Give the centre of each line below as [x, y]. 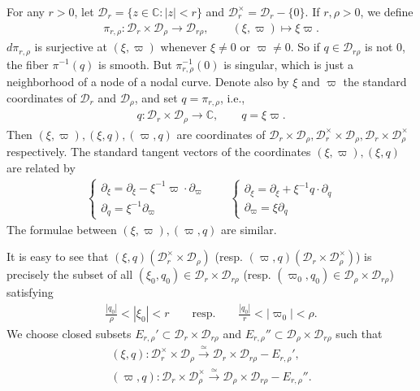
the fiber [28, 64]
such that [359, 334]
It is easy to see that [58, 256]
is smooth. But [135, 64]
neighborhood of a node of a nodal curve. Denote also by [148, 81]
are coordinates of [221, 134]
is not [379, 47]
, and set [156, 97]
